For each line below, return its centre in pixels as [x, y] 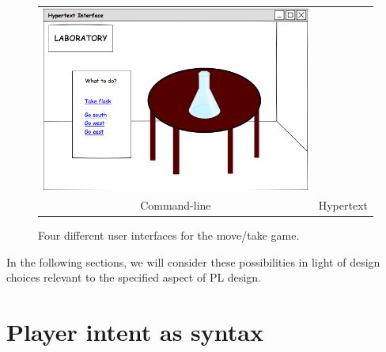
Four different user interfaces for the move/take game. [169, 235]
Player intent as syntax [135, 332]
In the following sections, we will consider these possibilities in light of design [193, 261]
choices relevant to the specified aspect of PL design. [134, 277]
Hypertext [343, 205]
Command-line [176, 205]
